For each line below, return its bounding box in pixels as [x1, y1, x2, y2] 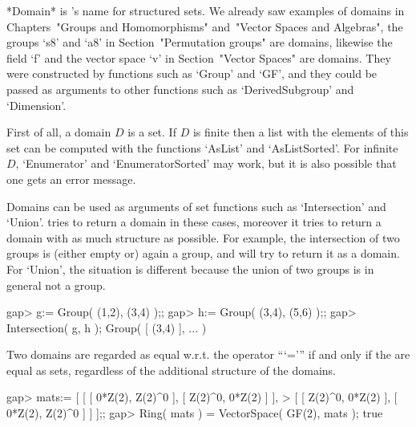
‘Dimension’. [6, 96, 67, 113]
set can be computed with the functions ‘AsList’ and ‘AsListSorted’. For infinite [6, 139, 398, 156]
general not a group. [6, 276, 106, 293]
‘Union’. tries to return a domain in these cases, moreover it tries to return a [6, 213, 382, 230]
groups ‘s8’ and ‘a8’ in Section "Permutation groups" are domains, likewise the [6, 34, 393, 51]
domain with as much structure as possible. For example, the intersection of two [6, 229, 400, 246]
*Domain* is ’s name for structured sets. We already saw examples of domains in [6, 2, 405, 18]
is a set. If [127, 124, 176, 140]
